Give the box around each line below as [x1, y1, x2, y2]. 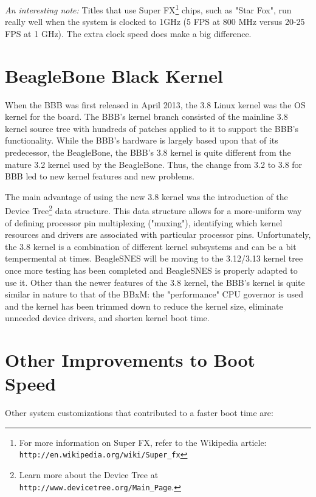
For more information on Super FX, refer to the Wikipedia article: [19, 436, 267, 448]
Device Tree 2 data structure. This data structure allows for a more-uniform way [5, 203, 302, 217]
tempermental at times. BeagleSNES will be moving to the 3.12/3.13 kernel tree [5, 252, 303, 265]
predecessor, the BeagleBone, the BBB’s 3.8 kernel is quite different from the [5, 145, 291, 158]
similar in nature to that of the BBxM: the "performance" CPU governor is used [5, 288, 304, 301]
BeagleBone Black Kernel [5, 63, 223, 88]
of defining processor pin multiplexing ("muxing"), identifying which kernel [5, 216, 283, 229]
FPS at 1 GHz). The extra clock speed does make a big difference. [5, 27, 252, 40]
